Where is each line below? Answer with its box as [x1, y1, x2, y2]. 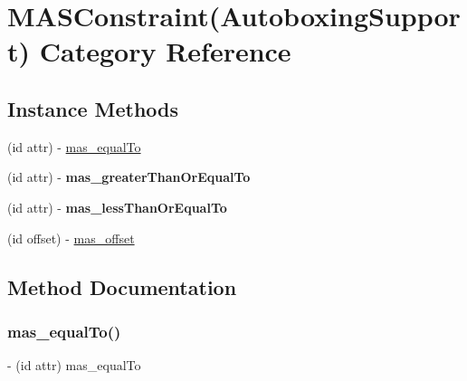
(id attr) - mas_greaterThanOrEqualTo [7, 167, 251, 186]
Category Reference [39, 33, 291, 70]
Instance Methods [7, 94, 178, 122]
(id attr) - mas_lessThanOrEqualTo [7, 197, 227, 216]
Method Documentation [7, 272, 237, 300]
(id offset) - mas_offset [7, 228, 135, 247]
